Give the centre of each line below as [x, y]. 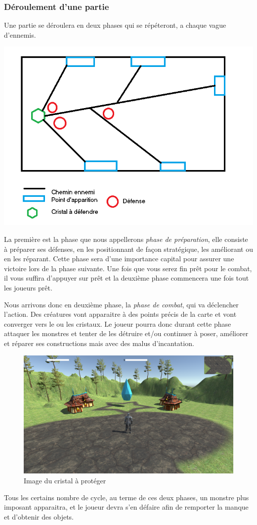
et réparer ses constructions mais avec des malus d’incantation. [99, 343]
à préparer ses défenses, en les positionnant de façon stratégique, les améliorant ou [128, 249]
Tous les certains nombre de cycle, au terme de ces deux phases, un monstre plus [127, 497]
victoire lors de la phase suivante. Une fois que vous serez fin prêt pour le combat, [128, 268]
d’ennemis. [20, 34]
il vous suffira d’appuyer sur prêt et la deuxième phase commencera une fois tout [127, 278]
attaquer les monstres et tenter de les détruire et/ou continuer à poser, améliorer [126, 333]
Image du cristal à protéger [65, 481]
